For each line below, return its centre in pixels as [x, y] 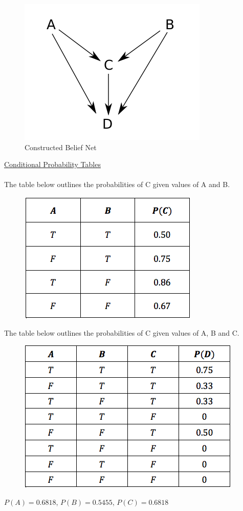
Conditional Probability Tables [52, 164]
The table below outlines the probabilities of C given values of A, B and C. [122, 332]
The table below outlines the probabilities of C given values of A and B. [117, 184]
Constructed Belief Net [61, 147]
